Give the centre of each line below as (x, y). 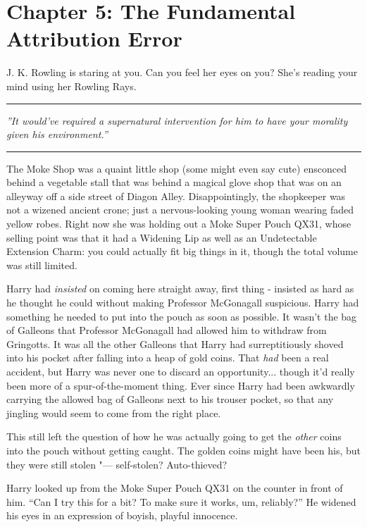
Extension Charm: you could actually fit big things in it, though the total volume (182, 251)
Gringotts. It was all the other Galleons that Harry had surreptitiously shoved (175, 343)
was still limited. (42, 265)
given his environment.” (57, 134)
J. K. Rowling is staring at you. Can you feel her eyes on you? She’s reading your (182, 72)
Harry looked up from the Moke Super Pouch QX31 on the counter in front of (175, 488)
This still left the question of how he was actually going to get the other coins (174, 436)
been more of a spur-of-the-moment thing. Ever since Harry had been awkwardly (181, 385)
